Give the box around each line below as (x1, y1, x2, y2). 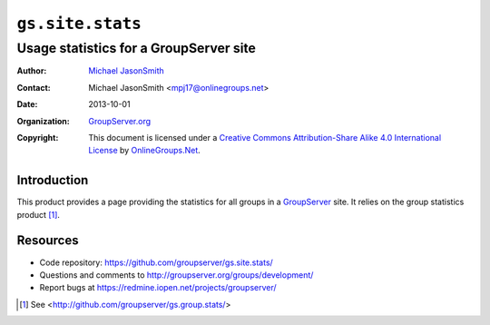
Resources (16, 232, 79, 249)
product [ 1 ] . (16, 209, 61, 220)
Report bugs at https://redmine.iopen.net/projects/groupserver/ (39, 282, 277, 293)
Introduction (16, 172, 89, 188)
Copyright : (16, 132, 59, 143)
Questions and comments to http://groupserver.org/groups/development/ (39, 269, 314, 281)
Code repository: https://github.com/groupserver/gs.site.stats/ (39, 257, 274, 268)
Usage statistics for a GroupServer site (16, 40, 256, 56)
